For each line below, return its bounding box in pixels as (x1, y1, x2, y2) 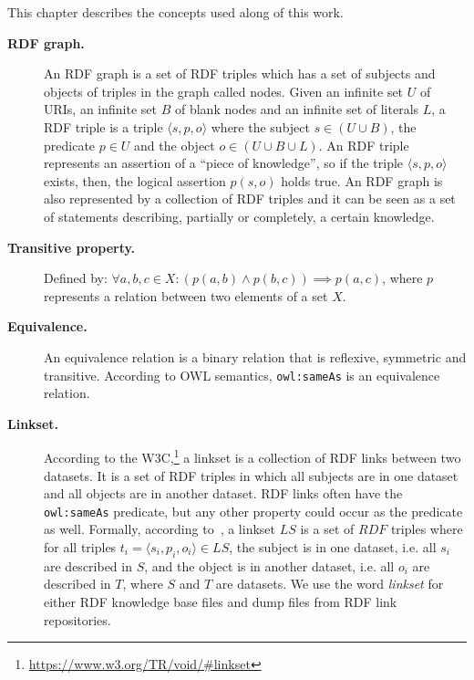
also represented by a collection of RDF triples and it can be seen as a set (44, 189, 456, 208)
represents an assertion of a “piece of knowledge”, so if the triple (44, 153, 404, 173)
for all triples (44, 538, 117, 557)
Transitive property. (7, 237, 136, 256)
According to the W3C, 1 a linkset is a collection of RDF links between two (44, 445, 461, 466)
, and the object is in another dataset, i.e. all (144, 556, 395, 575)
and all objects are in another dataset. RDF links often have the (44, 484, 403, 503)
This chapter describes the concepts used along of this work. (7, 3, 344, 21)
